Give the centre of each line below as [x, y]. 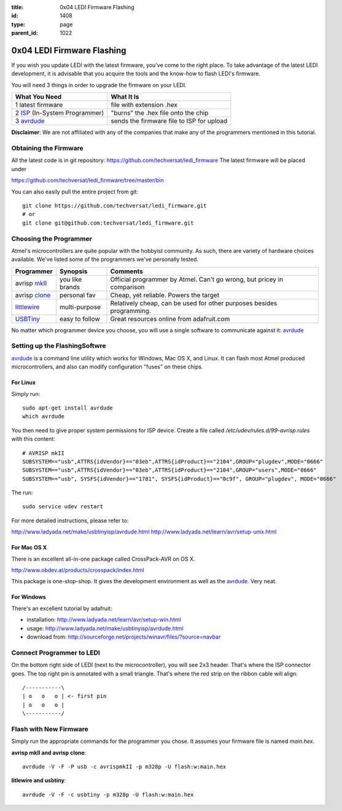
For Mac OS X [29, 548]
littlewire [27, 307]
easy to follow [80, 319]
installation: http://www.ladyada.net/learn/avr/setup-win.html [104, 619]
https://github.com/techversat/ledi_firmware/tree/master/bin [87, 180]
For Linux [24, 382]
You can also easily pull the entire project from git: [75, 192]
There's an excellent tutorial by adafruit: [62, 608]
